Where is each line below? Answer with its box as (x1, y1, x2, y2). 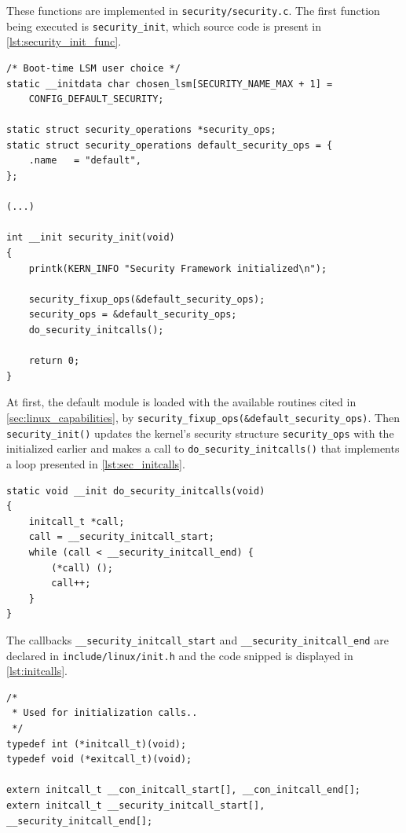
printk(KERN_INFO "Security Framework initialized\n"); (28, 262, 327, 274)
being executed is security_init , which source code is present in (6, 17, 322, 34)
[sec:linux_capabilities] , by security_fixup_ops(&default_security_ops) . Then (6, 409, 400, 425)
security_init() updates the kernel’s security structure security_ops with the (6, 424, 394, 441)
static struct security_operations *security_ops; (6, 124, 276, 136)
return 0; (28, 355, 80, 367)
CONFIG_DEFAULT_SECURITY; (28, 94, 164, 105)
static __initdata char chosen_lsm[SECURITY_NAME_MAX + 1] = (6, 78, 333, 90)
